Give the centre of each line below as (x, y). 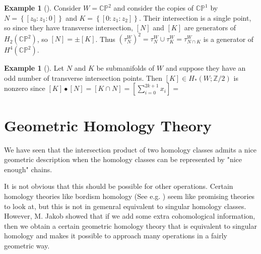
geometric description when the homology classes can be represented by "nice (123, 159)
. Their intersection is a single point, (195, 17)
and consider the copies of (154, 8)
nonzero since (25, 88)
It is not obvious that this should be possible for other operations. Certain (119, 186)
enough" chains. (28, 169)
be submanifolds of (125, 68)
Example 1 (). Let (34, 68)
